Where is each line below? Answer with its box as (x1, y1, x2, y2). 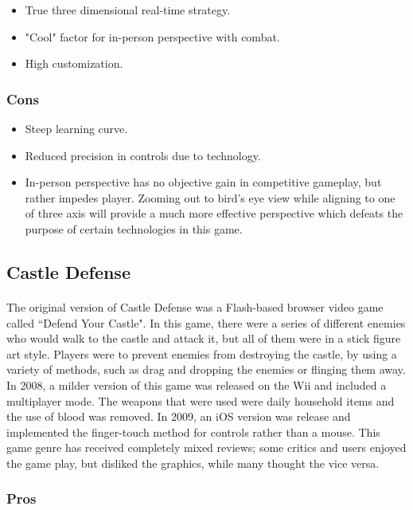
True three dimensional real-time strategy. (25, 2, 231, 18)
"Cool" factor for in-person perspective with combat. (25, 28, 280, 45)
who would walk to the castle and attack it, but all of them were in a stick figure (6, 330, 401, 347)
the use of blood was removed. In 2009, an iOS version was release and (6, 408, 351, 425)
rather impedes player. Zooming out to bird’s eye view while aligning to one (25, 189, 395, 206)
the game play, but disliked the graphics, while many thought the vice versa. (6, 454, 380, 471)
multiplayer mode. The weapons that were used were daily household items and (6, 392, 395, 409)
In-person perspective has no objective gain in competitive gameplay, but (25, 174, 382, 190)
